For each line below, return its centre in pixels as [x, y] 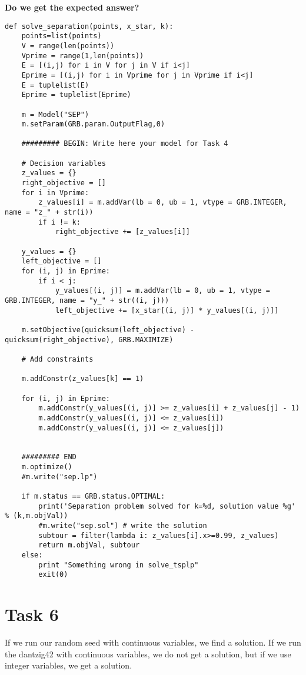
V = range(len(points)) [68, 46]
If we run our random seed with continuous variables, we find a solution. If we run [153, 642]
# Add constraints [57, 359]
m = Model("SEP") [55, 114]
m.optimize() [47, 467]
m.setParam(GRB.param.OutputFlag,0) [93, 124]
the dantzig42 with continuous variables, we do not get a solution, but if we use [148, 654]
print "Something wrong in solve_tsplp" [119, 565]
